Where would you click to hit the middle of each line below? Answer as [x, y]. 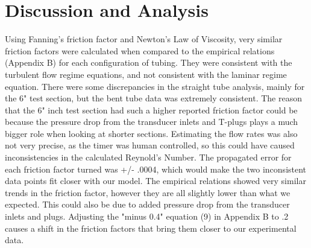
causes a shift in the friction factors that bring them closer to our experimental [151, 228]
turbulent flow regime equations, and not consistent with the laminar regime [146, 74]
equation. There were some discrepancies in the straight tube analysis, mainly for [155, 86]
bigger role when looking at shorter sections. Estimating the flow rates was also [151, 133]
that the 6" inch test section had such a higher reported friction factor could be [151, 110]
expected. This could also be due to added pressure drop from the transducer [147, 204]
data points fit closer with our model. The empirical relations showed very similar [155, 181]
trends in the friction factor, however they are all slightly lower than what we [148, 192]
